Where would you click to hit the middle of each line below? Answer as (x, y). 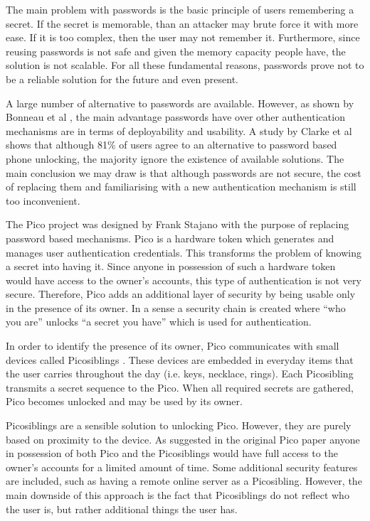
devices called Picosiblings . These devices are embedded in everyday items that (180, 359)
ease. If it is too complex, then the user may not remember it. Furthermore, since (183, 37)
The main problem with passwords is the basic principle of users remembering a (180, 9)
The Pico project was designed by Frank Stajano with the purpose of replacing (178, 224)
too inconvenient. (43, 200)
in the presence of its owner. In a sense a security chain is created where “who (176, 307)
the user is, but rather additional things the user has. (122, 509)
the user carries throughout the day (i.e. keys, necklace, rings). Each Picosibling (180, 374)
